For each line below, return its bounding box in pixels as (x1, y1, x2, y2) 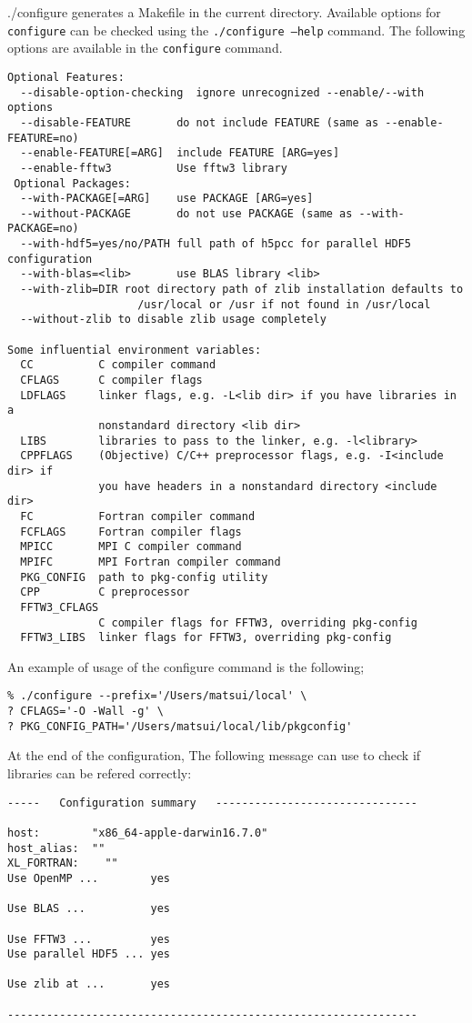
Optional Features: (7, 70, 125, 84)
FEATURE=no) (7, 131, 79, 145)
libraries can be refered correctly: (7, 764, 192, 782)
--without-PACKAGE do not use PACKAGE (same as (20, 206, 353, 220)
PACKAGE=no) (7, 222, 79, 236)
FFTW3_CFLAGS (20, 600, 99, 614)
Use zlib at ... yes (7, 978, 170, 991)
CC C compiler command (20, 358, 216, 372)
